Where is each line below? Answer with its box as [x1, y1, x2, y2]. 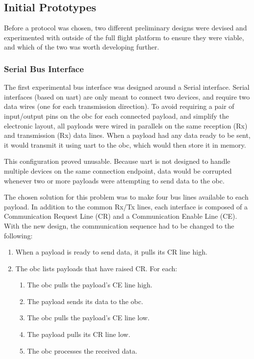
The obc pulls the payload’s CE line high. [27, 280, 152, 290]
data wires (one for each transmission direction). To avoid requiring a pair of [4, 101, 234, 111]
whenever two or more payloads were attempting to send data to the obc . [4, 175, 225, 185]
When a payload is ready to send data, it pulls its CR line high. [15, 247, 207, 257]
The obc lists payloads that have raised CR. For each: [15, 263, 178, 273]
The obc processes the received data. [27, 345, 137, 356]
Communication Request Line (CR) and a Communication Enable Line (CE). [4, 211, 237, 221]
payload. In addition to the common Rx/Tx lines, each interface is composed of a [4, 201, 248, 211]
